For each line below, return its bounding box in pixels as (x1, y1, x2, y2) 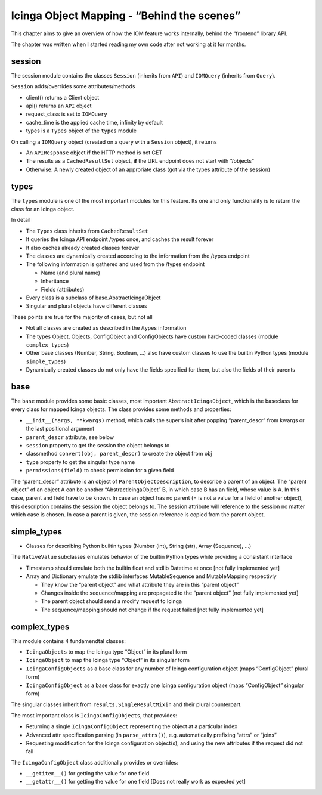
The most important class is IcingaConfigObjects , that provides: (11, 712, 177, 719)
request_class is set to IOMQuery (26, 110, 107, 117)
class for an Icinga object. (11, 206, 75, 213)
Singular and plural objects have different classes (26, 302, 147, 310)
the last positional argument (26, 425, 95, 432)
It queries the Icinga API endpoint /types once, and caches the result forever (26, 236, 214, 243)
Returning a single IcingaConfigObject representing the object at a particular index (26, 723, 238, 730)
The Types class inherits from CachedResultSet (26, 227, 148, 234)
